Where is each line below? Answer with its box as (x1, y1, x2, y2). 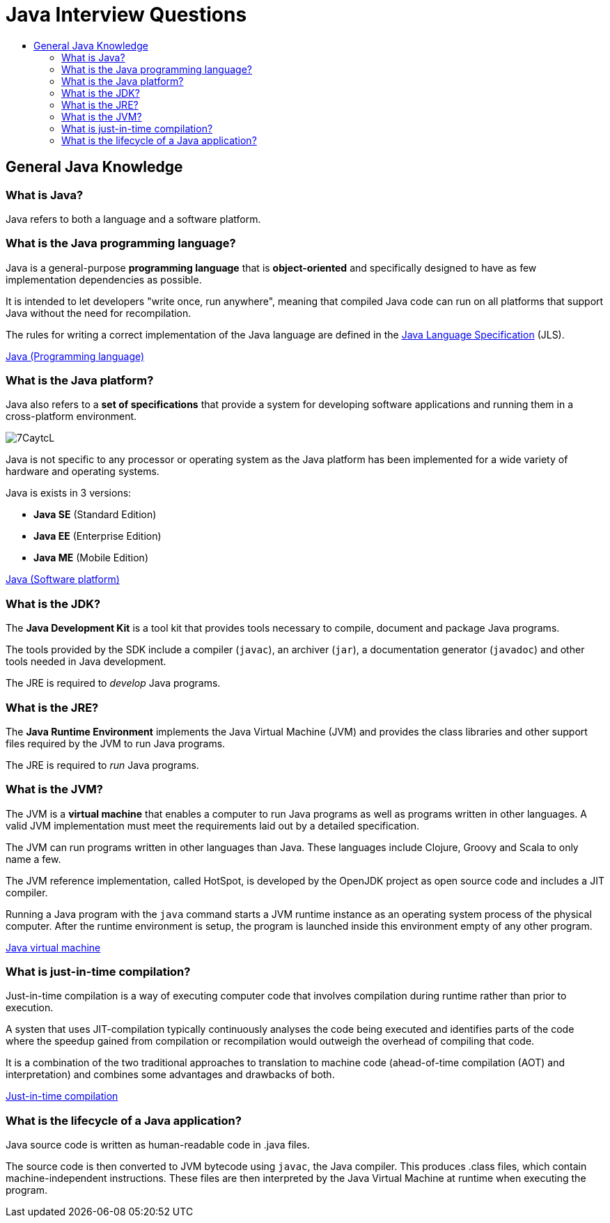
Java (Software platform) (6, 573, 120, 586)
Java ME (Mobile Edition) (33, 552, 148, 564)
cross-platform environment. (6, 410, 137, 423)
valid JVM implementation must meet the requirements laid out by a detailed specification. (6, 819, 420, 832)
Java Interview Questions (6, 3, 247, 26)
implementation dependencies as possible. (6, 273, 202, 286)
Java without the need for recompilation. (6, 306, 191, 319)
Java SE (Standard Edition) (33, 508, 157, 521)
